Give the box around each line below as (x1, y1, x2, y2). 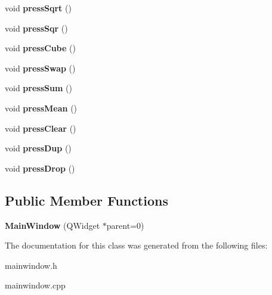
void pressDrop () (5, 162, 75, 174)
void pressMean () (5, 101, 78, 114)
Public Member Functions (5, 191, 168, 209)
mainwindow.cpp (5, 279, 66, 291)
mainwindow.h (5, 259, 57, 271)
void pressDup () (5, 142, 72, 154)
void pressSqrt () (5, 2, 72, 14)
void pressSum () (5, 82, 72, 94)
